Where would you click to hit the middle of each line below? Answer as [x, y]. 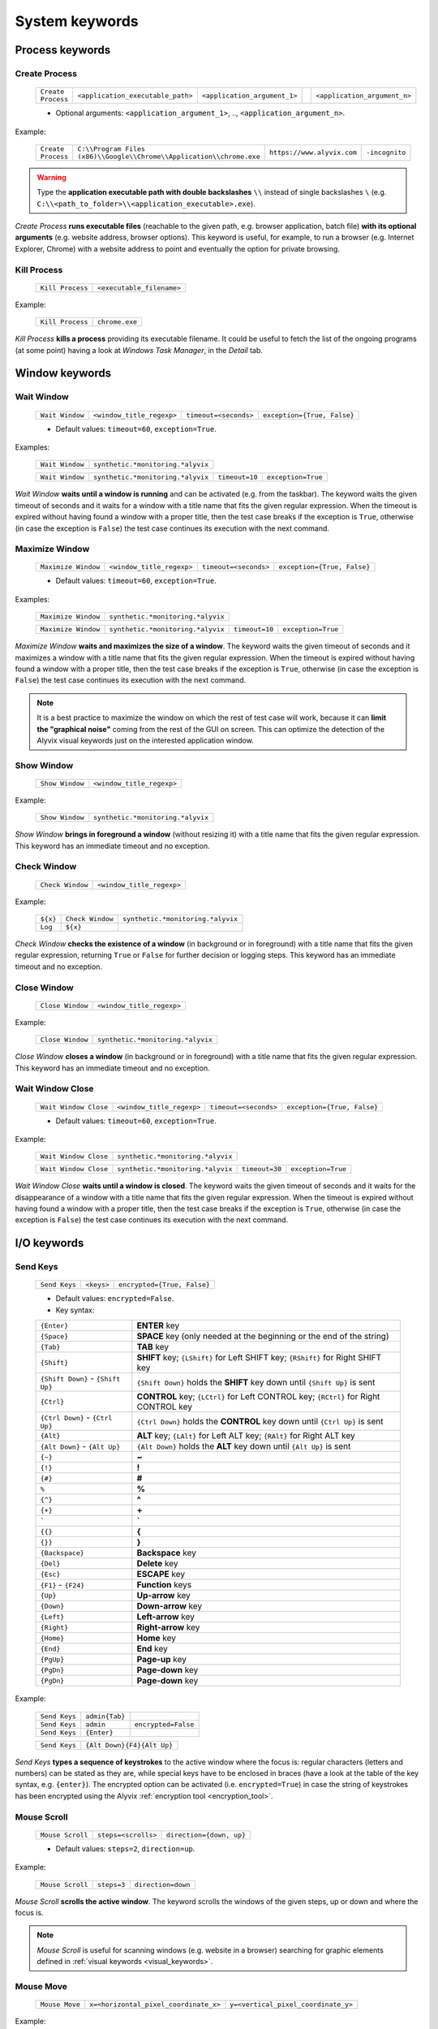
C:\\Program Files [112, 149]
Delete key [157, 1564]
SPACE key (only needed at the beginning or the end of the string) [263, 1337]
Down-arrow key [170, 1606]
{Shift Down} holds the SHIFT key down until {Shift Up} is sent [256, 1382]
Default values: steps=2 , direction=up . [125, 1848]
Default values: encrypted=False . [115, 1299]
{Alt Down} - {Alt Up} [80, 1446]
